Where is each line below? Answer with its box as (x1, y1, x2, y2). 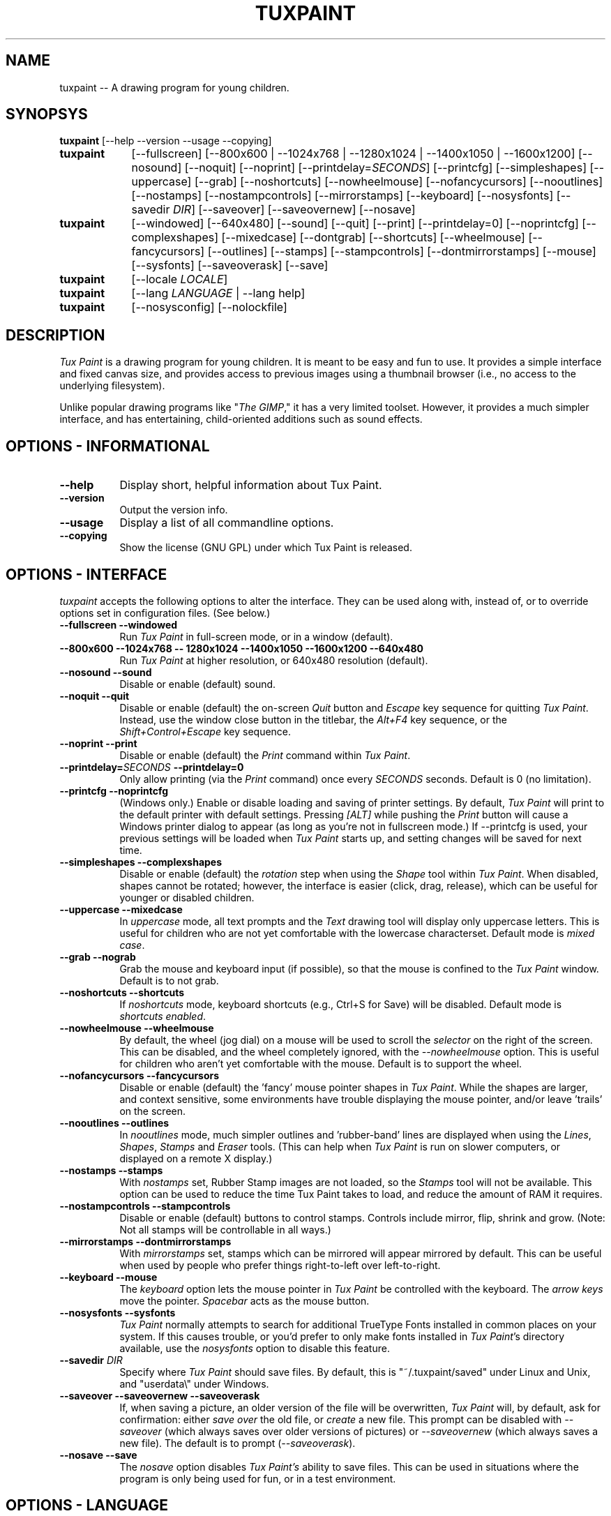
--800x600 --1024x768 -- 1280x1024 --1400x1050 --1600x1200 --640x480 (59, 642, 423, 654)
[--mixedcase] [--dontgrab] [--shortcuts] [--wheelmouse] (221, 230, 525, 245)
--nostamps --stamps (59, 1164, 163, 1176)
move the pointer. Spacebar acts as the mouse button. (119, 1294, 370, 1307)
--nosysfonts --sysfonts (59, 1306, 176, 1319)
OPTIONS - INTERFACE (6, 565, 167, 583)
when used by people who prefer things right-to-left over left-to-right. (119, 1259, 441, 1271)
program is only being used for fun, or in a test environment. (119, 1472, 396, 1485)
